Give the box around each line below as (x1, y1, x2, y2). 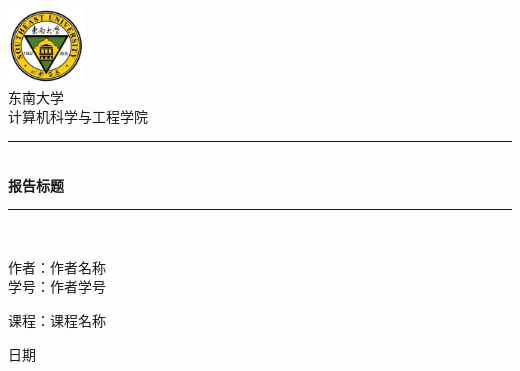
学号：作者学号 (8, 276, 106, 297)
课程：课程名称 (8, 309, 106, 330)
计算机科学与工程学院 (8, 106, 148, 127)
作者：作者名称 (8, 256, 106, 277)
